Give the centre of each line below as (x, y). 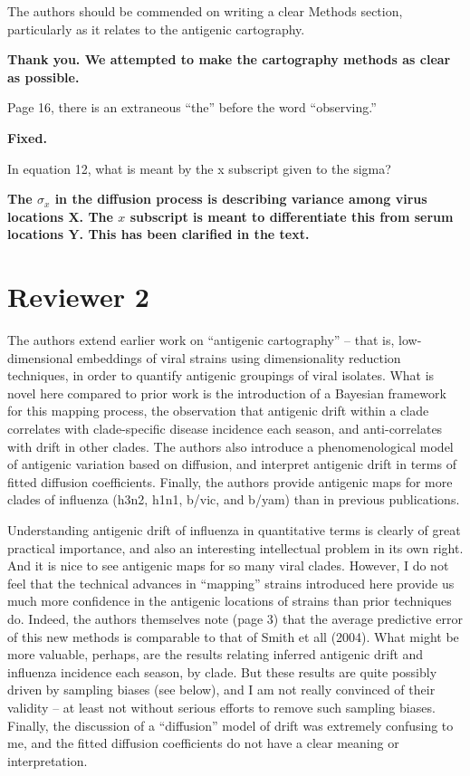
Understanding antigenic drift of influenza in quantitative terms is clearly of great (234, 530)
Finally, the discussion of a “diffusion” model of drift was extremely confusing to (230, 725)
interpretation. (48, 760)
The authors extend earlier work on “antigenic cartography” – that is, (201, 340)
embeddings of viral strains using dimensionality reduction (239, 357)
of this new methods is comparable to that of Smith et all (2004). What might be (233, 636)
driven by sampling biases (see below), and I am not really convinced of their (221, 690)
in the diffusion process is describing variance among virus (241, 199)
